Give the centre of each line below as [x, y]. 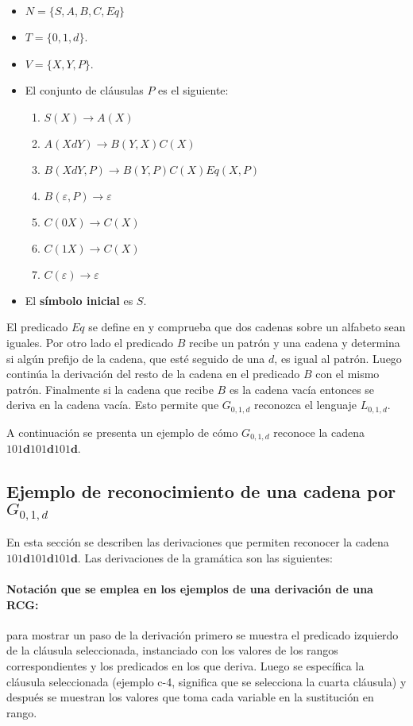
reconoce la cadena [319, 432]
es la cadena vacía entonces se [302, 389]
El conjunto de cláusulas [84, 90]
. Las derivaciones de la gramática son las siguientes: [205, 557]
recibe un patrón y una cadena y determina [294, 342]
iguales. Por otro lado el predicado [90, 342]
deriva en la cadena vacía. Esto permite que [113, 405]
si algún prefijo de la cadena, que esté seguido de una [136, 358]
